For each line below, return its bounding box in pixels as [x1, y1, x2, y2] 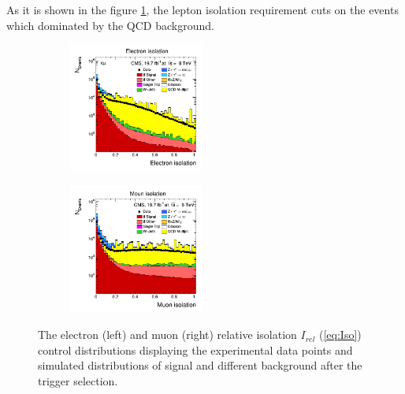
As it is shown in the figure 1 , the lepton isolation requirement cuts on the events [6, 2, 399, 17]
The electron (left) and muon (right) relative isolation [38, 326, 297, 343]
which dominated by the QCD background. [6, 17, 214, 33]
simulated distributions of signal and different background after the [38, 357, 362, 374]
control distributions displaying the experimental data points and [38, 341, 353, 358]
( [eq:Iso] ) [319, 326, 362, 343]
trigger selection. [38, 372, 118, 388]
